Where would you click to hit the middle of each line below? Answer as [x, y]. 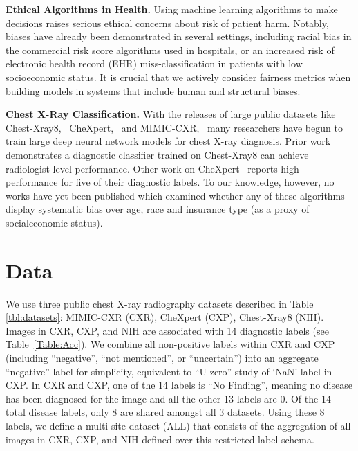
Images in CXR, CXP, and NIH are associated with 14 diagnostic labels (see [167, 330]
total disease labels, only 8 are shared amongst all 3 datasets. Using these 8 [165, 412]
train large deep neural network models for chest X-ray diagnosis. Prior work [168, 141]
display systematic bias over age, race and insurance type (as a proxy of [158, 209]
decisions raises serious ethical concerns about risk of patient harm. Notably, [167, 23]
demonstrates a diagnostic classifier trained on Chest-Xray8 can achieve [157, 154]
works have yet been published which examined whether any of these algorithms [175, 195]
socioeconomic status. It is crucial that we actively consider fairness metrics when [178, 77]
